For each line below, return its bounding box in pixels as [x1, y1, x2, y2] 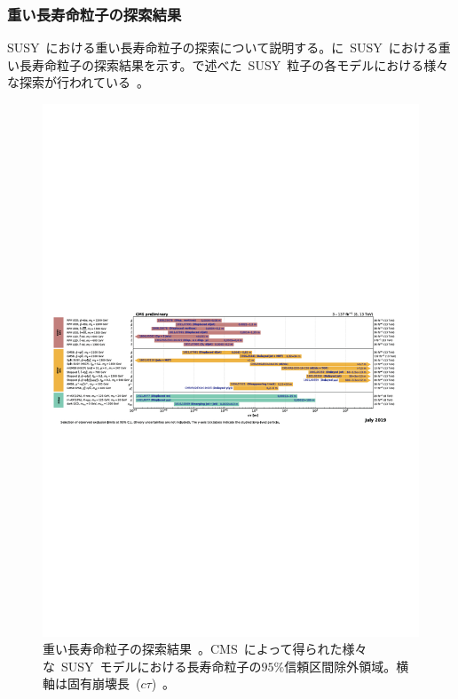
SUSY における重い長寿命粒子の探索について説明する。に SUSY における [7, 38, 438, 57]
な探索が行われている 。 [7, 73, 149, 91]
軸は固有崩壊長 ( [43, 674, 141, 693]
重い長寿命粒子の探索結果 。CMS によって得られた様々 [43, 639, 367, 658]
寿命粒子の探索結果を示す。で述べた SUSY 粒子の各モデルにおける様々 [31, 55, 449, 74]
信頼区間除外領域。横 [284, 656, 409, 675]
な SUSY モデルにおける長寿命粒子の [43, 656, 262, 675]
